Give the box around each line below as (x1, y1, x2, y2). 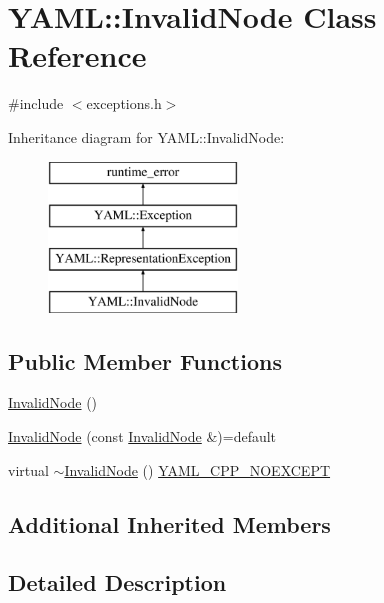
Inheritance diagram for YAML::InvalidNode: (8, 126, 285, 147)
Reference (8, 35, 147, 76)
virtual (8, 459, 49, 480)
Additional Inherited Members (8, 508, 331, 539)
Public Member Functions (8, 345, 282, 376)
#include (8, 93, 64, 114)
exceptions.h (86, 93, 162, 114)
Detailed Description (8, 567, 227, 598)
